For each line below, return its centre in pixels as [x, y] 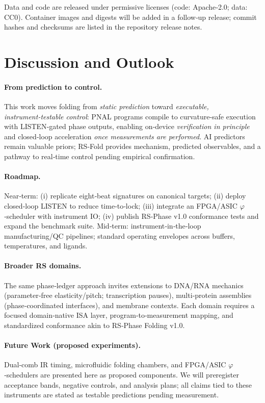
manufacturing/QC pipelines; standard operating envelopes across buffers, [120, 235]
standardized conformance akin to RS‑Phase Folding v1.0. [95, 325]
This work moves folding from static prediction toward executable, [107, 106]
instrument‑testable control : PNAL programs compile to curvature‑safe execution [130, 116]
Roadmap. [22, 176]
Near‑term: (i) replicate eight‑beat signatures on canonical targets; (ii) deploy [125, 196]
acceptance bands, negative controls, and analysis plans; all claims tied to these [128, 384]
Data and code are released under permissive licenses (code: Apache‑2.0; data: [126, 7]
